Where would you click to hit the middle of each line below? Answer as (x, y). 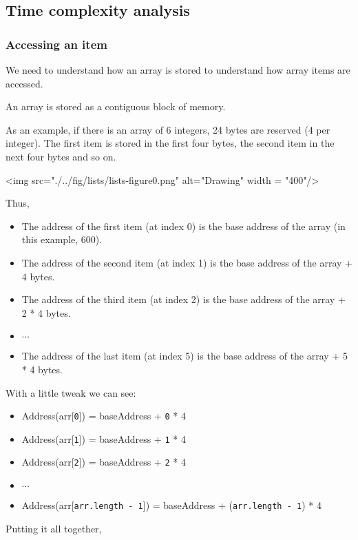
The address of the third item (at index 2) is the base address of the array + (183, 299)
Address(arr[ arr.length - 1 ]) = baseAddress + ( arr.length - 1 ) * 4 (171, 505)
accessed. (24, 83)
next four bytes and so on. (61, 156)
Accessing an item (56, 44)
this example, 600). (62, 239)
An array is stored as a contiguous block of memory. (116, 106)
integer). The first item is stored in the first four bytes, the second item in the (170, 143)
